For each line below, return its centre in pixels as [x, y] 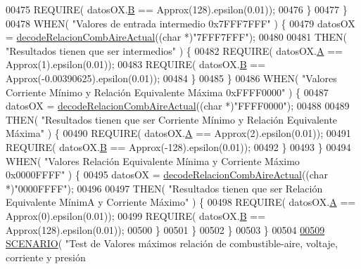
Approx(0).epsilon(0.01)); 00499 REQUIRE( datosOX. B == [136, 215]
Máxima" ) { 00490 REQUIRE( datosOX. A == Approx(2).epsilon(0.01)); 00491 [178, 133]
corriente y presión [46, 257]
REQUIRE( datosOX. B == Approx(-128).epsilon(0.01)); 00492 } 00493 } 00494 [178, 146]
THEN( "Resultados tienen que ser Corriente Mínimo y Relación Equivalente [172, 119]
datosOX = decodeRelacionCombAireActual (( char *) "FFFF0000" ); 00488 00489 [178, 106]
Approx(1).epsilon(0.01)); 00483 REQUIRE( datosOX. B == [136, 64]
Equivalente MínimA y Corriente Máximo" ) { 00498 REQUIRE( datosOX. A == [181, 202]
